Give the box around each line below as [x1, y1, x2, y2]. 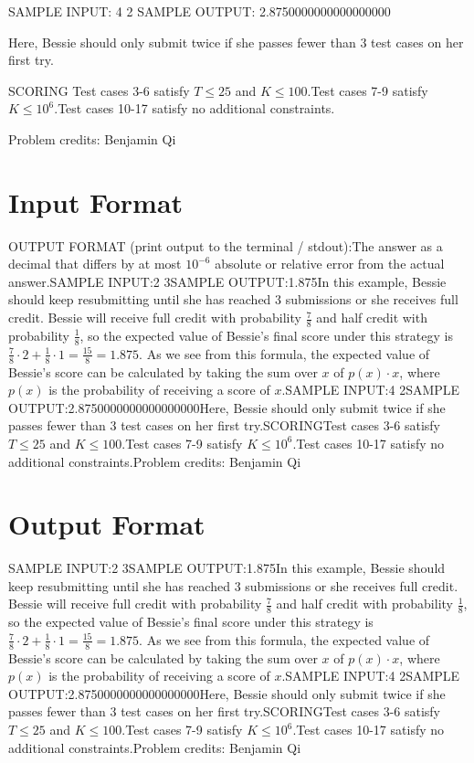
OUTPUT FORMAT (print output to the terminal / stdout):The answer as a [8, 236, 443, 255]
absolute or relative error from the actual [215, 254, 445, 273]
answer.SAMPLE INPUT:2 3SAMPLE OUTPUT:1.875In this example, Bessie [8, 271, 447, 291]
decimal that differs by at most [8, 254, 182, 273]
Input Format [8, 183, 184, 220]
